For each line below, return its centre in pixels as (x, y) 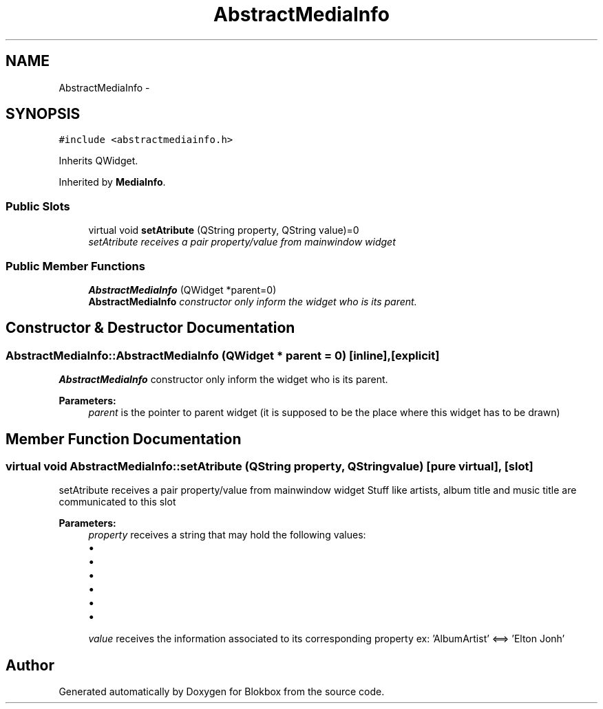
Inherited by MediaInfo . (112, 182)
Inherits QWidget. (98, 161)
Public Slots (38, 206)
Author (30, 665)
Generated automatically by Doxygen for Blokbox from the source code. (222, 692)
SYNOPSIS (43, 114)
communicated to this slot (117, 502)
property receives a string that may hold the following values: (227, 535)
